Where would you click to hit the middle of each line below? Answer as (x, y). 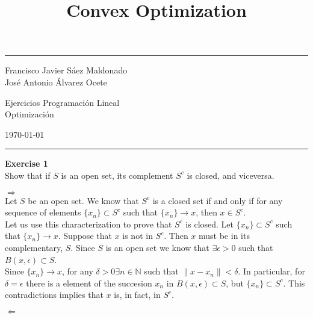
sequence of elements (43, 212)
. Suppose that (85, 236)
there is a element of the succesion (89, 283)
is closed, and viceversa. (231, 175)
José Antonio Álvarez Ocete (56, 82)
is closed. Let (210, 224)
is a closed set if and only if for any (218, 200)
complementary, (34, 247)
